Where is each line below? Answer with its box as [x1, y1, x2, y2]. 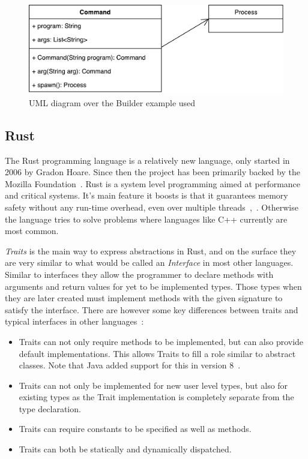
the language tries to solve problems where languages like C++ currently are [5, 212, 288, 225]
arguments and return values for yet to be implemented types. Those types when [5, 280, 302, 292]
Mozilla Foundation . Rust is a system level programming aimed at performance [5, 177, 301, 190]
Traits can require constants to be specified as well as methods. [19, 422, 252, 435]
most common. [5, 224, 59, 237]
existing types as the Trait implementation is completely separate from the [19, 391, 294, 403]
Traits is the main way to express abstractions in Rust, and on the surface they [5, 244, 297, 257]
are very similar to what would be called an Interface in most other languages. [5, 256, 294, 269]
